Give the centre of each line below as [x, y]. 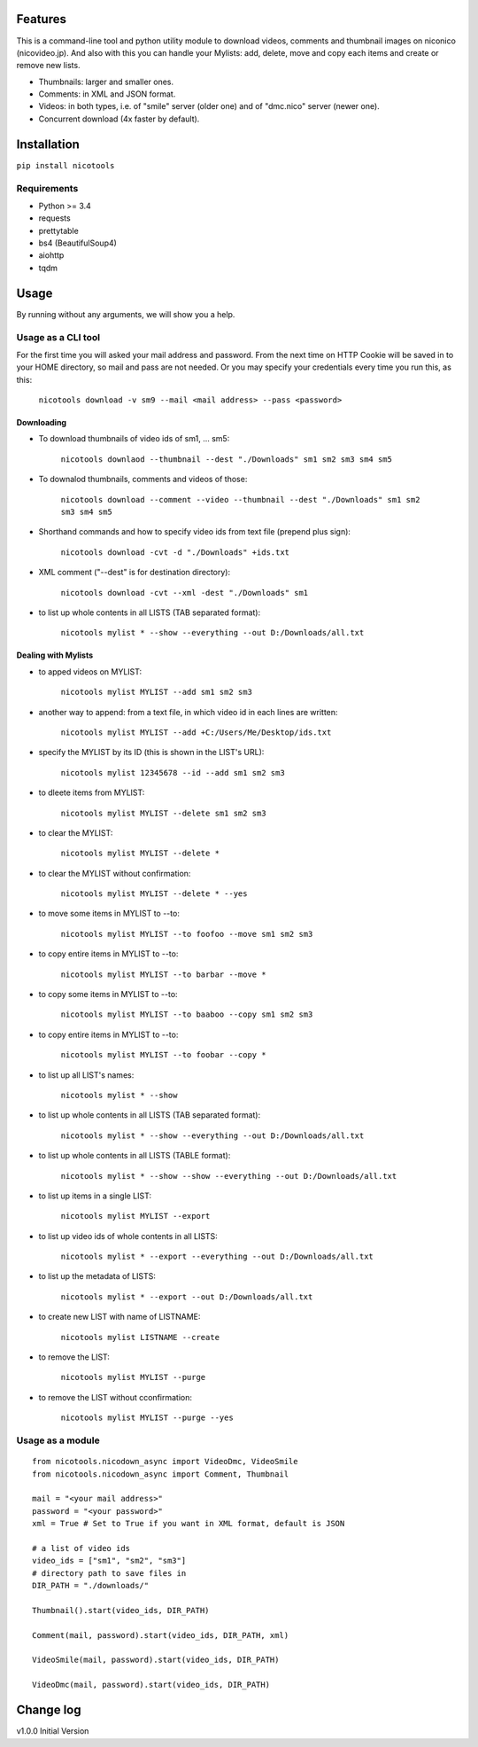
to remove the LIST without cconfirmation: [115, 1397]
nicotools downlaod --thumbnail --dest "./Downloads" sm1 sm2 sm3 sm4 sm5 [227, 459]
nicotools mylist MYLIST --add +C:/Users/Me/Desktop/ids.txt [196, 732]
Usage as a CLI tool [58, 337]
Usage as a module [58, 1440]
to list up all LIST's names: [86, 1075]
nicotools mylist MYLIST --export [135, 1216]
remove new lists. [48, 66]
